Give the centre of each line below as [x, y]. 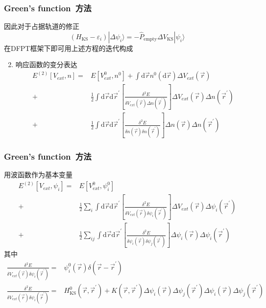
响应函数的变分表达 [46, 64]
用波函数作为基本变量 [38, 174]
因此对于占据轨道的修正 [42, 26]
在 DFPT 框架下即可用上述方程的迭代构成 [69, 48]
